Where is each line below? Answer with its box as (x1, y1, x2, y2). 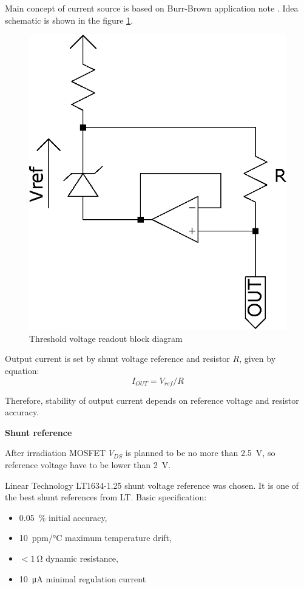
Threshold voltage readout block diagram (29, 332, 183, 344)
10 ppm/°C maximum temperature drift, (19, 531, 172, 544)
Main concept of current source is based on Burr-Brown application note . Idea (5, 2, 299, 14)
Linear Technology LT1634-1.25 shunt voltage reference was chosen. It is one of (5, 478, 299, 491)
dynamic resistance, (46, 551, 118, 564)
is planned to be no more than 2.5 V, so (125, 446, 275, 459)
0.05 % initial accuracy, (19, 511, 107, 523)
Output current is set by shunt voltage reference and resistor (5, 352, 230, 365)
